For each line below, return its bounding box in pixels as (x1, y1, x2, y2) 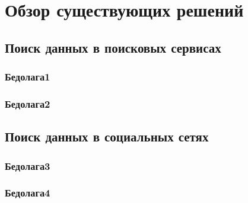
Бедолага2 (5, 96, 50, 111)
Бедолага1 (5, 69, 50, 84)
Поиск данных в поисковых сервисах (5, 38, 221, 56)
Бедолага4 (5, 185, 50, 200)
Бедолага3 (5, 158, 50, 173)
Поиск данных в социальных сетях (5, 127, 209, 146)
